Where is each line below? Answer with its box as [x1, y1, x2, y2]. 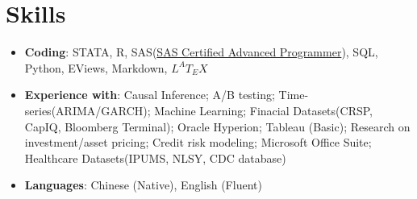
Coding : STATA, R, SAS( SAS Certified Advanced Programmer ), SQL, [24, 44, 378, 60]
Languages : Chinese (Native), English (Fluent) [24, 176, 262, 193]
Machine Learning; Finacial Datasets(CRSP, [154, 102, 373, 118]
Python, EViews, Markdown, [24, 59, 168, 76]
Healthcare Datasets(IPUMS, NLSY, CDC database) [24, 149, 286, 166]
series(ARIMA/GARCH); [24, 102, 151, 118]
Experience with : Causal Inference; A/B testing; [24, 86, 275, 103]
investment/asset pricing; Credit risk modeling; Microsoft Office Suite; [24, 134, 372, 151]
